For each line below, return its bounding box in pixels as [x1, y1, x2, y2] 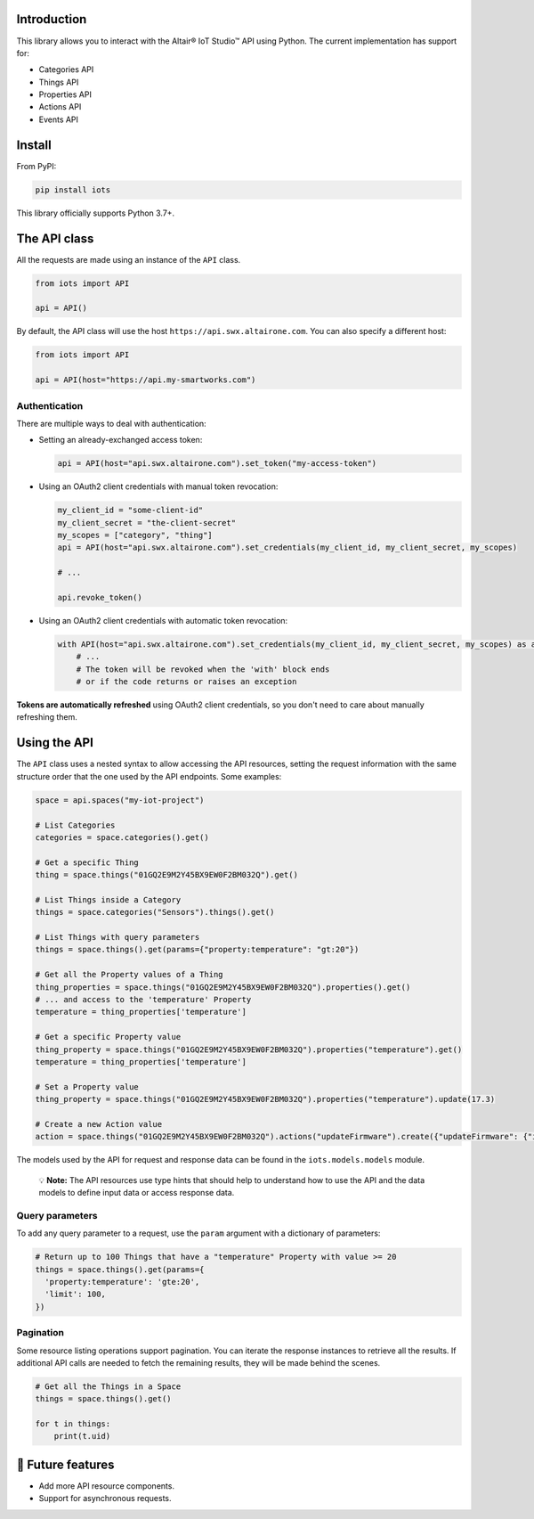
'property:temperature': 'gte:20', [44, 1277, 200, 1286]
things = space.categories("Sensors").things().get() [35, 907, 275, 918]
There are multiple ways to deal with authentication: [16, 418, 206, 429]
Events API [38, 114, 79, 125]
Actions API [38, 102, 82, 112]
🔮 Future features [16, 1457, 115, 1472]
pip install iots [35, 184, 111, 195]
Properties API [38, 89, 93, 100]
